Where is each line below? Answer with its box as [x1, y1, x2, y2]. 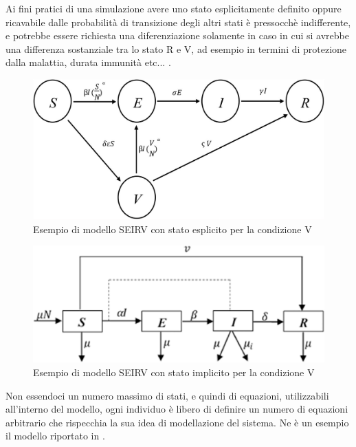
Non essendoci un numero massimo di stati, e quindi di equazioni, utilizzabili [5, 388, 329, 402]
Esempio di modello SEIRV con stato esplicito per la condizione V [33, 221, 312, 236]
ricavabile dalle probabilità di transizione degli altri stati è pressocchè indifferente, [5, 14, 351, 29]
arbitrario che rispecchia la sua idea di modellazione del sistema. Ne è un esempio [5, 415, 349, 429]
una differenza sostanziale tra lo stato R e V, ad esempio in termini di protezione [5, 41, 347, 56]
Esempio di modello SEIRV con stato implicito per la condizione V [33, 365, 315, 380]
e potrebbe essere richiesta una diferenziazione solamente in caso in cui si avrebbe [5, 28, 349, 43]
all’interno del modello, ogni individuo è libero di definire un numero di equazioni [5, 402, 348, 416]
